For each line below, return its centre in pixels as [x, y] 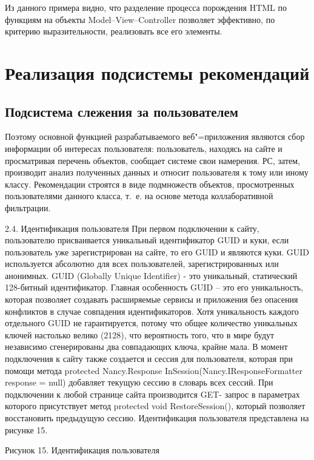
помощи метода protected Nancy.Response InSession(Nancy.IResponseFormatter [154, 370]
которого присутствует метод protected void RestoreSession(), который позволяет [155, 406]
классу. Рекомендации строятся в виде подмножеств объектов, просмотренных [150, 184]
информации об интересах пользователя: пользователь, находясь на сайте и [144, 148]
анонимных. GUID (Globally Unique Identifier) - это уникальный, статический [151, 275]
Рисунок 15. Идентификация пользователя [82, 450]
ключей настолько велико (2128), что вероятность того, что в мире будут [140, 334]
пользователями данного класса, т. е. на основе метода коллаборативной [139, 196]
